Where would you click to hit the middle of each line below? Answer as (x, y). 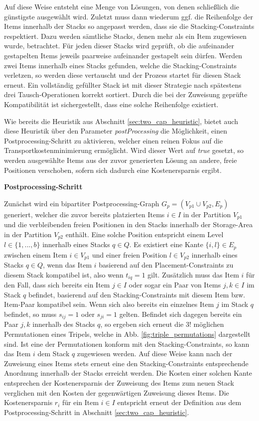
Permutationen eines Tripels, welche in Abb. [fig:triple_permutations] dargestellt (127, 334)
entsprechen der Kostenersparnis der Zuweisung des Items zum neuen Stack (119, 382)
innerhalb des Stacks (64, 324)
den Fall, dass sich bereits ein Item (57, 285)
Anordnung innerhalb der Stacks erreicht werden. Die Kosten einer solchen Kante (128, 373)
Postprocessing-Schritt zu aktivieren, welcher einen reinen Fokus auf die (114, 140)
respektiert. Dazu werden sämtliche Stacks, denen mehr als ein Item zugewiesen (126, 36)
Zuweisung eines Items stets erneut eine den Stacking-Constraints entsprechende (126, 363)
